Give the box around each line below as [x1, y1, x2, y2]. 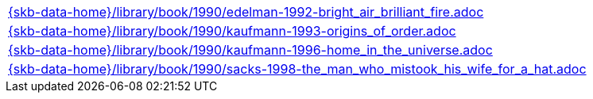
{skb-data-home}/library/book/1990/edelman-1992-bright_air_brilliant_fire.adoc [8, 4, 484, 20]
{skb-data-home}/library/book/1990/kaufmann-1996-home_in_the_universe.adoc [8, 42, 493, 58]
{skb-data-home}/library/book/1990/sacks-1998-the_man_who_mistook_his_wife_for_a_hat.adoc [8, 61, 587, 77]
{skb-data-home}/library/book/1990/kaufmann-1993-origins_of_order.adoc [8, 23, 456, 39]
